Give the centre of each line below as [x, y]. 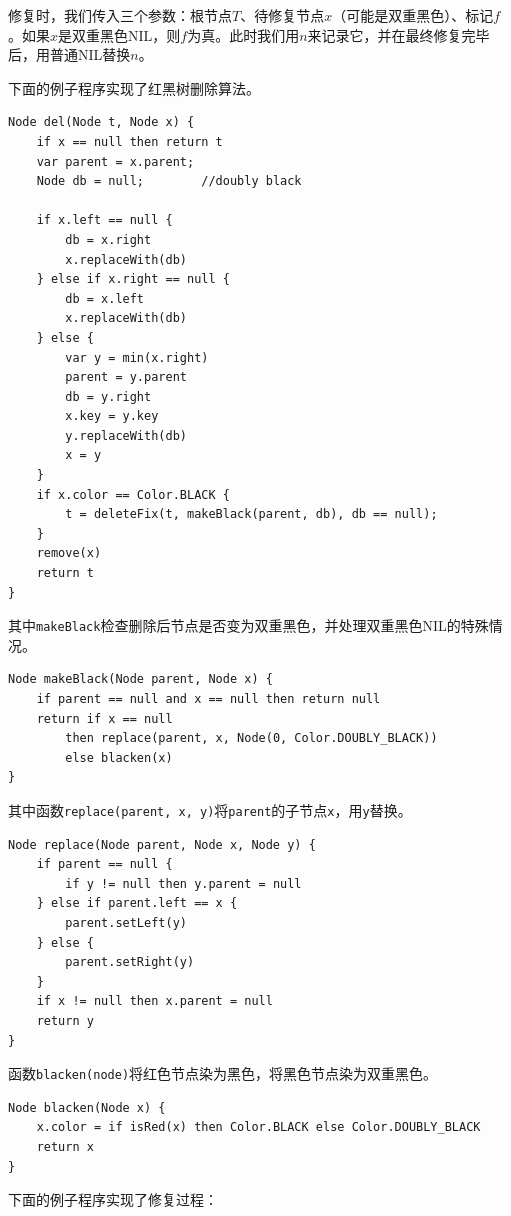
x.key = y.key [112, 416]
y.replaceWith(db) [126, 435]
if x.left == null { [104, 220]
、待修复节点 [282, 15]
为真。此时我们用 [243, 34]
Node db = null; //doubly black [169, 181]
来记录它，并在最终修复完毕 [398, 34]
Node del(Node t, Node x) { [101, 122]
